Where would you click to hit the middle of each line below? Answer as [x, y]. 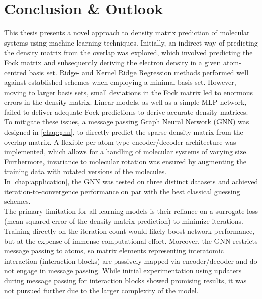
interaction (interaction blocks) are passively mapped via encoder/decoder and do [131, 260]
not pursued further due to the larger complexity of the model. [101, 290]
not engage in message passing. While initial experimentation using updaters [123, 270]
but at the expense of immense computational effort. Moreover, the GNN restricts [131, 241]
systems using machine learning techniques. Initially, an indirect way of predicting [131, 42]
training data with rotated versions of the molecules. [85, 171]
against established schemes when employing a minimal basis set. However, [120, 82]
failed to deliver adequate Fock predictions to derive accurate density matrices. [126, 112]
